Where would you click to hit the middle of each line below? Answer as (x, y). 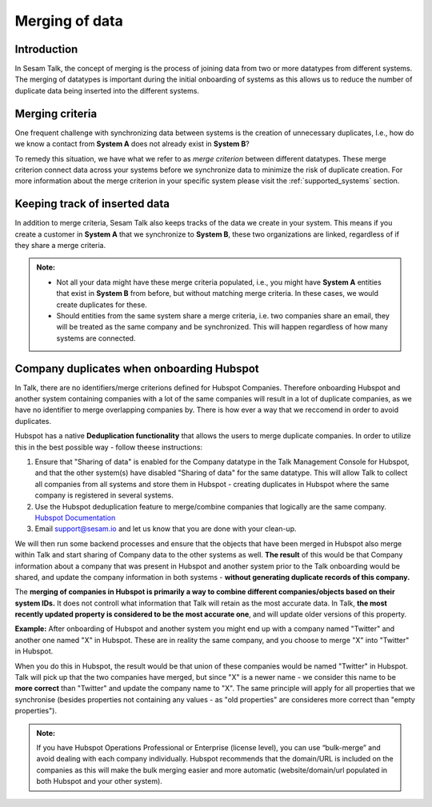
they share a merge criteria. (60, 245)
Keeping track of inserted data (92, 204)
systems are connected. (96, 338)
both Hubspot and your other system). (100, 781)
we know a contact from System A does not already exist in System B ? (132, 144)
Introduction (46, 49)
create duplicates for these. (102, 305)
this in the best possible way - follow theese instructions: (109, 447)
